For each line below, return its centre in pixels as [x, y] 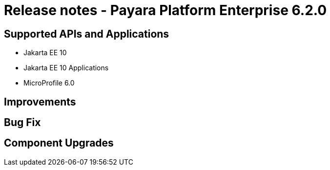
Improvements [40, 102]
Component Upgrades [59, 143]
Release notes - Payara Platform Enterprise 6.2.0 [165, 10]
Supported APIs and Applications [87, 34]
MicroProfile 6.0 [49, 83]
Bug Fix [22, 123]
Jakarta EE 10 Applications [66, 68]
